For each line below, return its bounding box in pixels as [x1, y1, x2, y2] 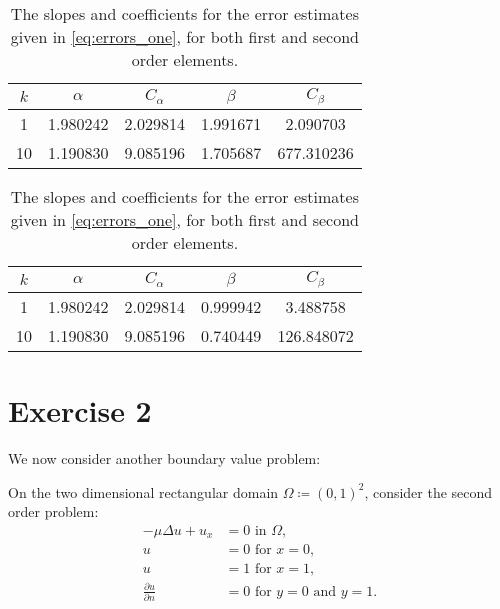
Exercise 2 [8, 390, 152, 431]
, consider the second [364, 481, 493, 502]
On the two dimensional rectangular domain [8, 481, 279, 502]
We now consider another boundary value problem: [8, 448, 321, 468]
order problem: [8, 501, 99, 522]
